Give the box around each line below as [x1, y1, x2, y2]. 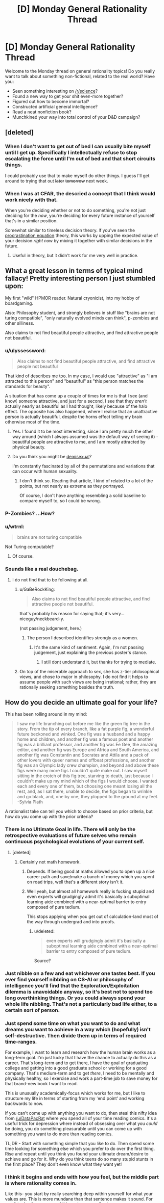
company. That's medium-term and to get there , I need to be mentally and [5, 1070, 154, 1076]
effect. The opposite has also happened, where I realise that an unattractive [5, 409, 158, 415]
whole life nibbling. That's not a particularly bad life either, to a [5, 1000, 157, 1007]
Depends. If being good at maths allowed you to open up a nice [26, 868, 155, 874]
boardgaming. [5, 300, 33, 306]
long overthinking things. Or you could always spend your [5, 994, 146, 1001]
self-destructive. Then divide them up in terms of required [5, 1032, 146, 1039]
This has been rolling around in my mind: [5, 711, 87, 717]
